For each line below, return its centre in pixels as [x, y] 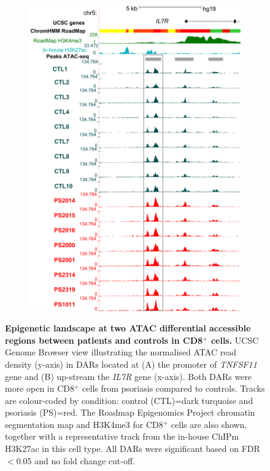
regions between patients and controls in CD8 [104, 340]
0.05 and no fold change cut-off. [75, 460]
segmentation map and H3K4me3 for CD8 [84, 424]
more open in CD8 [40, 388]
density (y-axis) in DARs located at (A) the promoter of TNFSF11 [131, 364]
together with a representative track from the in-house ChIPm [122, 436]
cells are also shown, [209, 424]
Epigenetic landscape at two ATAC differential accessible [128, 328]
